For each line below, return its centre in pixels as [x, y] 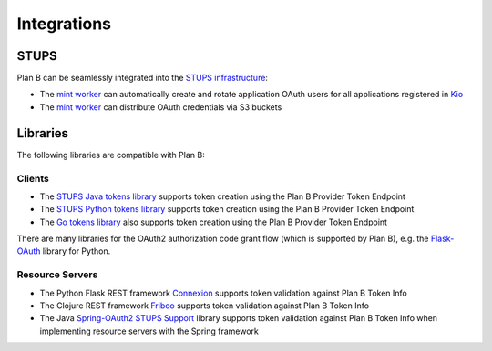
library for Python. [77, 251]
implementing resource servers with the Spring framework [149, 331]
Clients [33, 178]
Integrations [64, 24]
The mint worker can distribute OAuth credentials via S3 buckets [161, 107]
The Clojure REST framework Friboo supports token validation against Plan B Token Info [204, 306]
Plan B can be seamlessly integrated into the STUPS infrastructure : [143, 78]
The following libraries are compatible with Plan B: [111, 155]
